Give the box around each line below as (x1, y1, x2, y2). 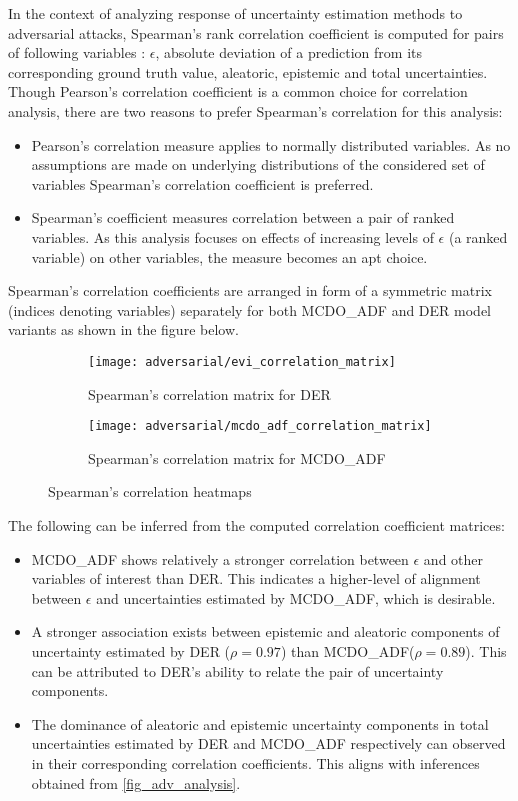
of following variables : (8, 42, 146, 63)
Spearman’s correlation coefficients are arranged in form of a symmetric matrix (8, 280, 492, 301)
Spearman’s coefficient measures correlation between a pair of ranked (31, 207, 455, 228)
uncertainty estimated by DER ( (31, 640, 231, 661)
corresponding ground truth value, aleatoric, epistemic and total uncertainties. (8, 61, 488, 82)
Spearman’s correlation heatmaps (48, 481, 252, 502)
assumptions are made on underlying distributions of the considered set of (31, 154, 485, 175)
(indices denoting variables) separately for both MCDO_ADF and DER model (8, 299, 491, 320)
